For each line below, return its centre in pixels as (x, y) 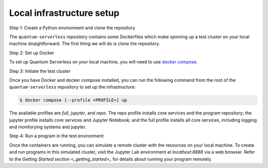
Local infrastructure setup (64, 13)
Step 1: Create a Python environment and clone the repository (72, 28)
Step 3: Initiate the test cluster (40, 71)
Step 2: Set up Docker (32, 53)
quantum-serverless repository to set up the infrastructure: (72, 87)
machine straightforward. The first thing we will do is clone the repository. (85, 44)
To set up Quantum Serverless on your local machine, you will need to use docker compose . (103, 62)
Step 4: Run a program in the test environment (56, 136)
